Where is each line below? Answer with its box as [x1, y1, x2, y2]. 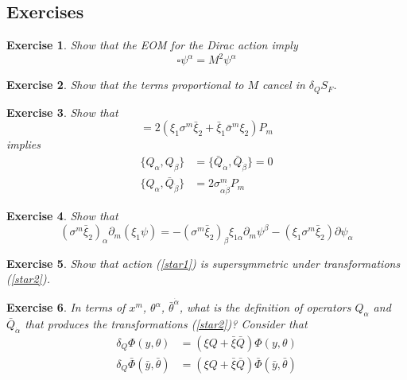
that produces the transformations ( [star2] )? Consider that [25, 316, 308, 332]
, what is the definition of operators [179, 299, 351, 316]
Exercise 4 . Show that [6, 207, 118, 223]
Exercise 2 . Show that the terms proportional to [6, 76, 244, 93]
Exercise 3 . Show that [6, 103, 118, 120]
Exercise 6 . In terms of [6, 299, 126, 316]
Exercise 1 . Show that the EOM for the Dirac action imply [6, 37, 298, 53]
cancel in [262, 76, 305, 93]
